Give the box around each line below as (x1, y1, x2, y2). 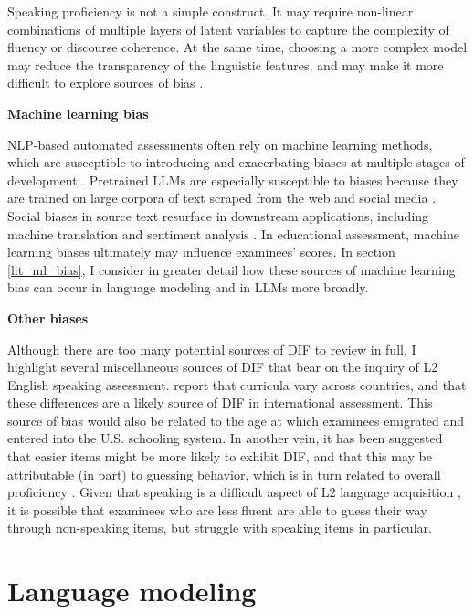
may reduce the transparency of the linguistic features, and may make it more (7, 55, 444, 74)
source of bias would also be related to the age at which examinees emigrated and (7, 410, 465, 429)
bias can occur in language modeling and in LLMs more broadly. (7, 278, 369, 297)
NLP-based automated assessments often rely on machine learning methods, (7, 134, 433, 153)
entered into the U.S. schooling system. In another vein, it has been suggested (7, 429, 443, 448)
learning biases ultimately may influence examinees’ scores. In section (7, 242, 395, 261)
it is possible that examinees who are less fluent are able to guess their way (7, 500, 427, 519)
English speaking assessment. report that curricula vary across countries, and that (7, 375, 467, 394)
